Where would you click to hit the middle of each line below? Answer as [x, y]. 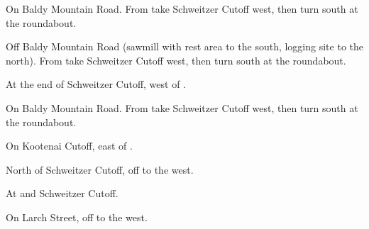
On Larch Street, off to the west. [77, 217]
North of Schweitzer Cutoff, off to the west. [100, 169]
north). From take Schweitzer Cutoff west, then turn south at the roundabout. [176, 60]
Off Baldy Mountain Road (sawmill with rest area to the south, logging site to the [184, 46]
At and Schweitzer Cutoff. [62, 193]
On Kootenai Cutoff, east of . [69, 146]
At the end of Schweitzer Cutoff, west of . [96, 84]
